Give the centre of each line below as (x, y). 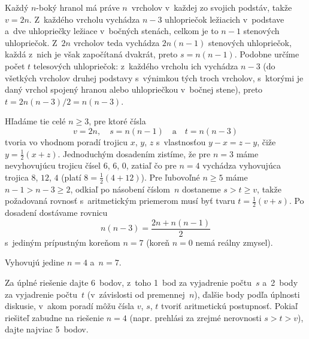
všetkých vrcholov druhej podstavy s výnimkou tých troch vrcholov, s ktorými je (154, 77)
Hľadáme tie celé (35, 121)
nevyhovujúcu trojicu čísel (53, 165)
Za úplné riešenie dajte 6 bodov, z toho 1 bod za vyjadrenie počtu (128, 282)
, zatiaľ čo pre (151, 165)
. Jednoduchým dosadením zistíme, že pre (134, 153)
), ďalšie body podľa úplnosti (247, 294)
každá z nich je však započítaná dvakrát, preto (91, 54)
